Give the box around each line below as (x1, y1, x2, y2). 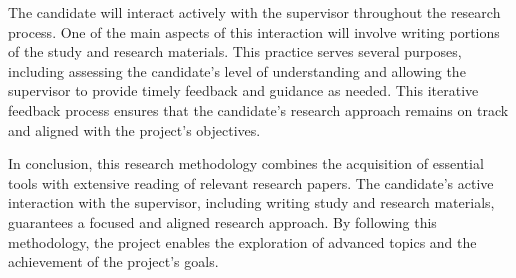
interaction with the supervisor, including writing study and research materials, (8, 192, 495, 213)
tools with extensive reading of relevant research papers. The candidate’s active (8, 172, 494, 193)
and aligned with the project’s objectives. (8, 119, 261, 140)
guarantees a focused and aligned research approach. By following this (8, 211, 437, 232)
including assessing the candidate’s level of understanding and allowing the (8, 60, 466, 81)
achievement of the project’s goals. (8, 251, 219, 272)
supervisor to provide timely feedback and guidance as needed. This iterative (8, 80, 479, 101)
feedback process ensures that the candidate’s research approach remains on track (8, 99, 509, 120)
